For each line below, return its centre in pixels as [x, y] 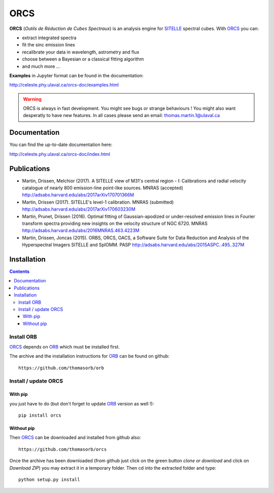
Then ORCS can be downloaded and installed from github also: [75, 438]
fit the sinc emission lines [49, 45]
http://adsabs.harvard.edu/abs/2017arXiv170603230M [79, 209]
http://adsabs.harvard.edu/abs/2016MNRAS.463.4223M [81, 230]
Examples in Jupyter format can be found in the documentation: [77, 75]
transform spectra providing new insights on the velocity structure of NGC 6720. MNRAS [115, 223]
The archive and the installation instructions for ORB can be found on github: [89, 356]
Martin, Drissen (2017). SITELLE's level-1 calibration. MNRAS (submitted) [98, 202]
